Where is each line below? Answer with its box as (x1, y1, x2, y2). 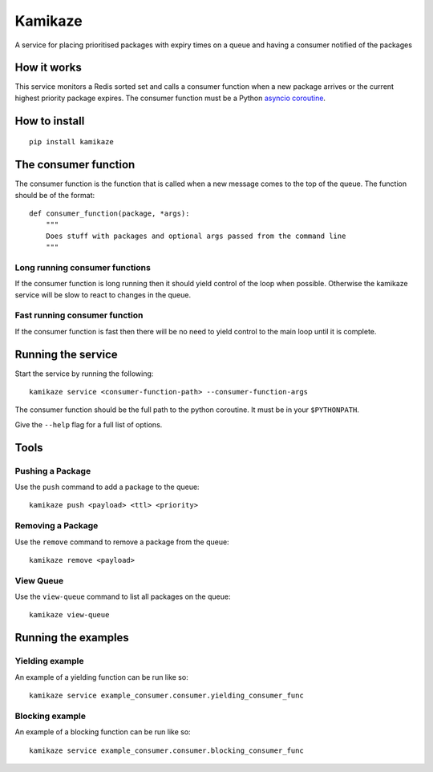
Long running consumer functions (14, 261, 152, 273)
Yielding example (14, 656, 84, 667)
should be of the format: (14, 190, 95, 200)
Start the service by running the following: (14, 369, 154, 378)
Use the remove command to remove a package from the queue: (14, 537, 229, 547)
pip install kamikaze (29, 137, 114, 147)
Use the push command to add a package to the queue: (14, 482, 200, 492)
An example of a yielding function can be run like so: (14, 672, 188, 681)
